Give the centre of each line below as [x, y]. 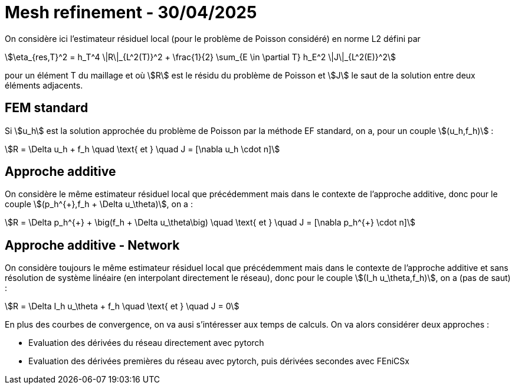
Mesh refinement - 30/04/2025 [131, 12]
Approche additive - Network [92, 245]
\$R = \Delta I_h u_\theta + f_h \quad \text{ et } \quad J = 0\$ [122, 306]
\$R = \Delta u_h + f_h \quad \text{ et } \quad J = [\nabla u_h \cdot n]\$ [142, 149]
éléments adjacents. [44, 85]
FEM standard [47, 108]
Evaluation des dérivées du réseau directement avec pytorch [146, 343]
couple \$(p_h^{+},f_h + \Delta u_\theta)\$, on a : [99, 204]
